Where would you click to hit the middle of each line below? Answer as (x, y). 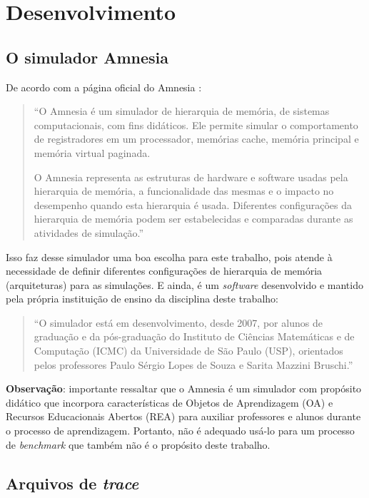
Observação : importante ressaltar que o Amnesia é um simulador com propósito (184, 388)
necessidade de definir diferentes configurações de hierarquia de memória (164, 271)
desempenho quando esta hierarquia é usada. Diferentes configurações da (193, 204)
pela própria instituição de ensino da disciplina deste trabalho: (142, 299)
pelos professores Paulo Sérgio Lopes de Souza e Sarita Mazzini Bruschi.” (193, 364)
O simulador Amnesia (87, 57)
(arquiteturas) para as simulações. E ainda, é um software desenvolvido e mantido (184, 284)
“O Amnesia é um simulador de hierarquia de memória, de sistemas (182, 111)
